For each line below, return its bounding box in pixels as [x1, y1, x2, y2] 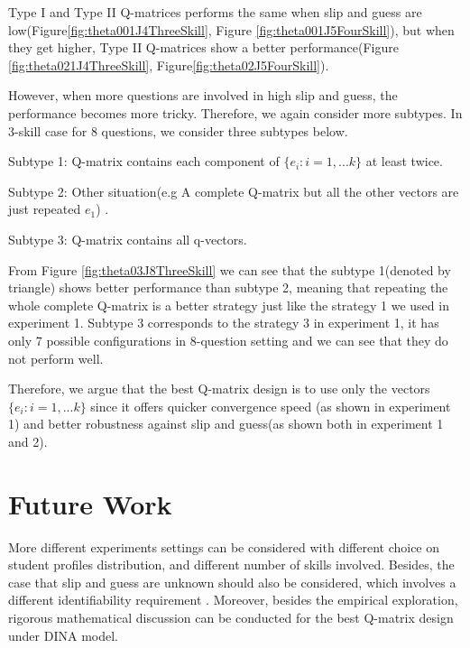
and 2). [8, 431, 48, 450]
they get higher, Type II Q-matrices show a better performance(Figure [8, 38, 400, 57]
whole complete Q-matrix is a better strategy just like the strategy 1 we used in [8, 295, 449, 314]
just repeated [8, 199, 81, 218]
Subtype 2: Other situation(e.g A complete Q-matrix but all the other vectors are [8, 181, 459, 200]
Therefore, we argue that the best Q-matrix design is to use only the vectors [8, 379, 430, 398]
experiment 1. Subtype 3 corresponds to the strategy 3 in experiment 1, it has [8, 313, 439, 332]
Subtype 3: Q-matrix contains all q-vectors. [8, 229, 247, 248]
